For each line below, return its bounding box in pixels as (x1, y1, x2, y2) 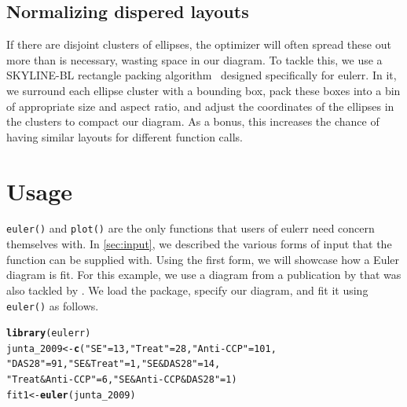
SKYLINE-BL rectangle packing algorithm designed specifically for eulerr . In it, (6, 67, 397, 83)
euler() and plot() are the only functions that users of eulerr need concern (6, 220, 375, 236)
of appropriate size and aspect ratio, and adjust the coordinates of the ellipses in (6, 97, 394, 114)
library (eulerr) (6, 328, 91, 339)
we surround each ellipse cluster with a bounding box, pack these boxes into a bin (6, 82, 401, 98)
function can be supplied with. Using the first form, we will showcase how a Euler (6, 251, 400, 267)
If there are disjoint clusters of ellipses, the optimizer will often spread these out (6, 36, 391, 53)
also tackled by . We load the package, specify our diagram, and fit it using (6, 281, 368, 298)
